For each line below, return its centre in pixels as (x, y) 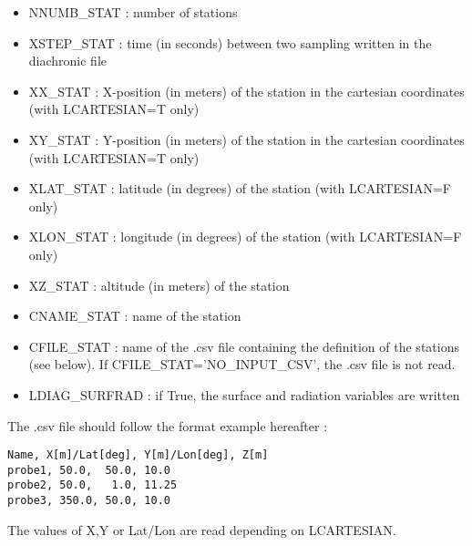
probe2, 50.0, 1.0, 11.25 (92, 485)
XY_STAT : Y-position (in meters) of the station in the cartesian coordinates (246, 139)
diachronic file (68, 61)
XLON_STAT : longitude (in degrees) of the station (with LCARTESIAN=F (245, 237)
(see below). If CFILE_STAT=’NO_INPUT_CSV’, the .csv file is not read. (242, 364)
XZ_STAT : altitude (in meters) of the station (159, 285)
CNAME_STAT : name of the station (135, 316)
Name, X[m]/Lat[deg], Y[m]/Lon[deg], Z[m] (138, 455)
